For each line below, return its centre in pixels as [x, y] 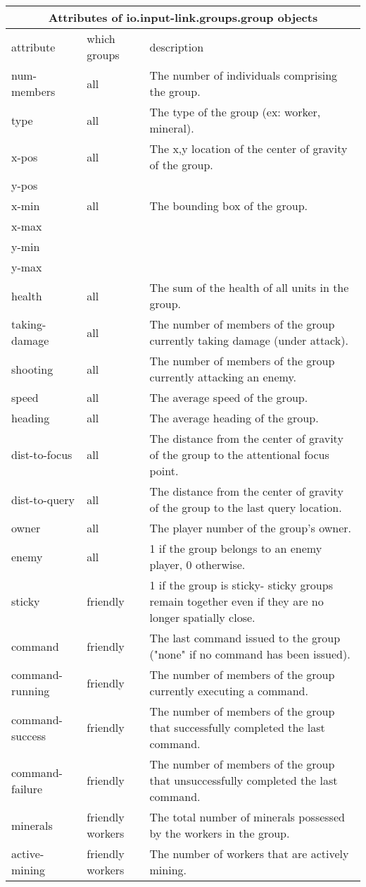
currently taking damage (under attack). [249, 340]
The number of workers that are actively [249, 854]
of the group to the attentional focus [239, 454]
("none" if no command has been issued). [250, 654]
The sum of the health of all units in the [249, 287]
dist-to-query [43, 499]
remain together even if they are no [236, 601]
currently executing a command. [229, 691]
